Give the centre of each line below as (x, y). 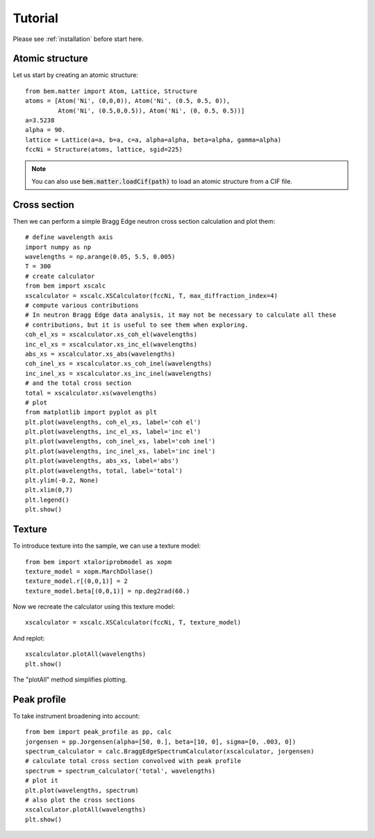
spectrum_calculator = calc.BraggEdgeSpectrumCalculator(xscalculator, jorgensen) (170, 751)
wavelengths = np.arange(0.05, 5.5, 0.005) (100, 257)
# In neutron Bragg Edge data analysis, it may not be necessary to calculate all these (181, 315)
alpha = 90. (45, 130)
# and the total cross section (78, 383)
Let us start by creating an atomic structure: (76, 75)
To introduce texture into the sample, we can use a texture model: (107, 546)
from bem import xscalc (66, 286)
